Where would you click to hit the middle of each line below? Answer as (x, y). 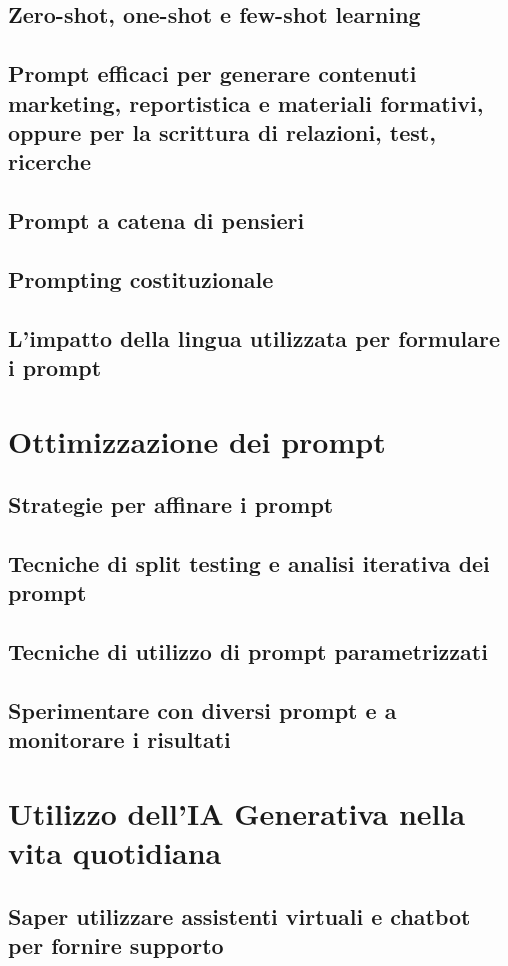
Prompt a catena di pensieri (156, 220)
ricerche (49, 161)
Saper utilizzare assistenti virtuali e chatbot (239, 915)
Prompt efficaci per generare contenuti (212, 73)
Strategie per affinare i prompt (171, 504)
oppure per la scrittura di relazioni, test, (222, 131)
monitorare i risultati (119, 739)
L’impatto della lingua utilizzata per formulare (254, 337)
